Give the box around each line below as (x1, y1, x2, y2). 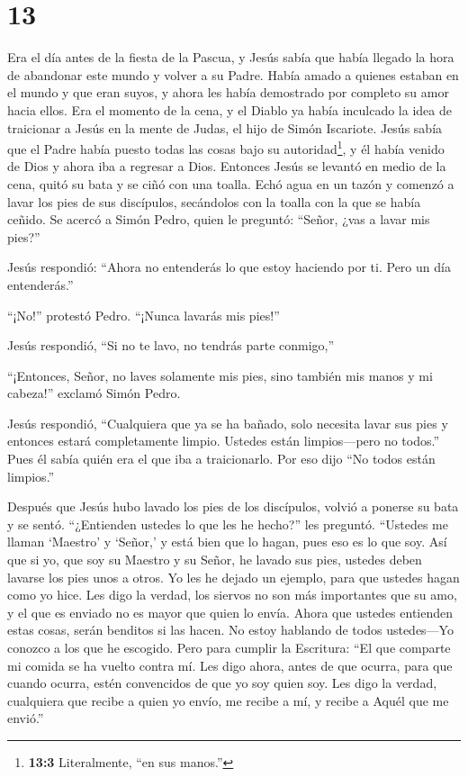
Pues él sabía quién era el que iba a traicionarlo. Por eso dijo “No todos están (7, 449, 436, 468)
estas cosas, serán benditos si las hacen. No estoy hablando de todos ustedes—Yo (7, 620, 454, 639)
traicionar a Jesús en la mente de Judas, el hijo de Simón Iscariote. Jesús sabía (7, 118, 443, 137)
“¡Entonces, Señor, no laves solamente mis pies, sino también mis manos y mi (7, 366, 433, 384)
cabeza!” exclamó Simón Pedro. (7, 384, 181, 402)
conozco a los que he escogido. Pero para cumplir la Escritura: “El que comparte (7, 638, 451, 656)
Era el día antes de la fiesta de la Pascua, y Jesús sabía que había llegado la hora (7, 48, 454, 67)
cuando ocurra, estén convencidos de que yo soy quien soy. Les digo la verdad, (7, 673, 437, 692)
